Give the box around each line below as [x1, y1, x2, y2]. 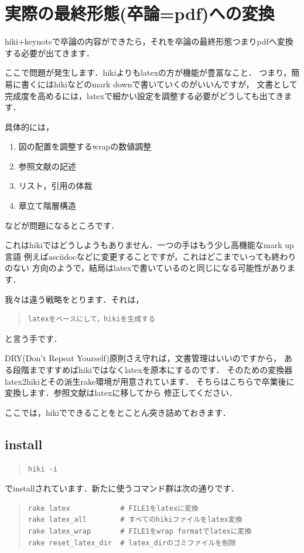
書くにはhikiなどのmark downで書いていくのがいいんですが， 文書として [21, 77, 298, 90]
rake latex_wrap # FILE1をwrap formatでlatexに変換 [28, 527, 252, 535]
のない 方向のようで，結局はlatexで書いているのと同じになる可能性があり [5, 262, 287, 274]
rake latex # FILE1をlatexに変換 [28, 504, 199, 513]
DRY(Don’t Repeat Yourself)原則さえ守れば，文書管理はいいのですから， [5, 352, 282, 364]
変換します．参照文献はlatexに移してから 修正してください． [5, 386, 237, 399]
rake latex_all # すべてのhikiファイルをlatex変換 [28, 515, 242, 524]
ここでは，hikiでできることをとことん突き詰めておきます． [5, 406, 231, 418]
